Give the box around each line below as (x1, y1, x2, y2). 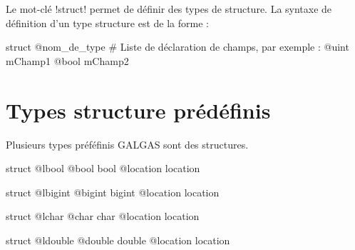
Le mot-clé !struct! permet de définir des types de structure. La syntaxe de (6, 1, 332, 16)
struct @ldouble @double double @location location (6, 232, 230, 247)
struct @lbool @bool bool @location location (6, 161, 200, 176)
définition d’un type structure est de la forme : (6, 15, 209, 30)
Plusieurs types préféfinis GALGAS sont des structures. (6, 136, 249, 151)
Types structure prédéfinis (6, 95, 271, 124)
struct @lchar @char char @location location (6, 209, 200, 224)
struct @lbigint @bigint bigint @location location (6, 184, 220, 199)
